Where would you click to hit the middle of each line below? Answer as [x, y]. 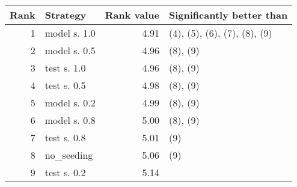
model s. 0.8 [70, 120]
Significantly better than [228, 15]
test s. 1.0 [65, 68]
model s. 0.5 [70, 50]
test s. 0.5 [65, 85]
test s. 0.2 [65, 172]
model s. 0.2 [70, 103]
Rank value [132, 15]
